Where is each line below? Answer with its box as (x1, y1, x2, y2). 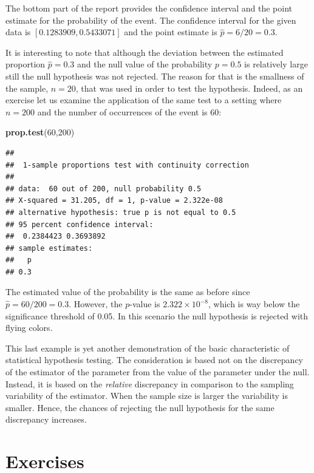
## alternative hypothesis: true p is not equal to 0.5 (5, 208, 236, 217)
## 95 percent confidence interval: (5, 220, 154, 229)
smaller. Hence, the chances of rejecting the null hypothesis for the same (5, 401, 275, 413)
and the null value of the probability (77, 58, 213, 70)
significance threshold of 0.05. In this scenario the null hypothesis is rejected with (5, 309, 309, 322)
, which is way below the (208, 298, 300, 310)
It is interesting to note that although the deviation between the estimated (5, 46, 284, 58)
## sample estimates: (5, 243, 93, 253)
